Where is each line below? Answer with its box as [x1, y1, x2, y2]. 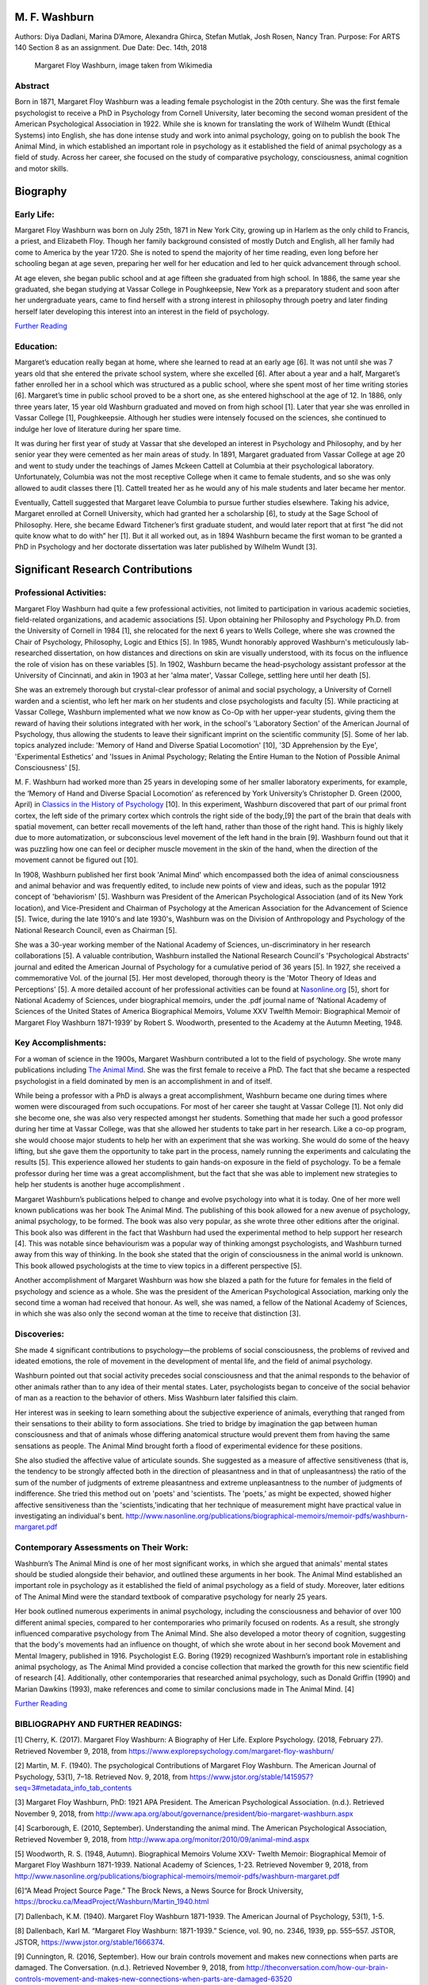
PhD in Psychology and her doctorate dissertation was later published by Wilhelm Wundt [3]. [14, 542, 318, 552]
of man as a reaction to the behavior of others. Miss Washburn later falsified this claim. [14, 1393, 299, 1403]
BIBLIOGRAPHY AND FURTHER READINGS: [14, 1719, 182, 1729]
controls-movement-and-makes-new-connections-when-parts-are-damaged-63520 [14, 1974, 292, 1983]
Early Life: [14, 209, 55, 220]
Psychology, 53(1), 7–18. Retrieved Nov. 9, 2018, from [14, 1771, 188, 1782]
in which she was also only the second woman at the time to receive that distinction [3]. [14, 1309, 301, 1318]
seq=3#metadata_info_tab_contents [14, 1783, 132, 1792]
